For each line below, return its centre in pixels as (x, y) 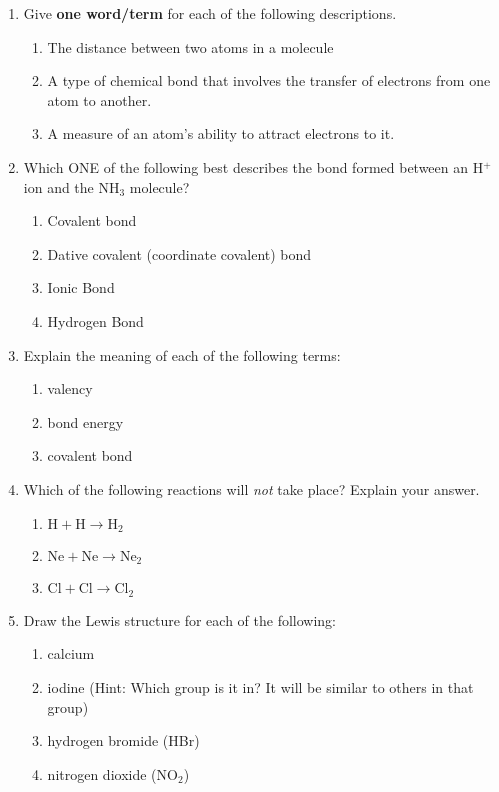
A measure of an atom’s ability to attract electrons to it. (221, 133)
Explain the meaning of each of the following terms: (182, 354)
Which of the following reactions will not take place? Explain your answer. (251, 488)
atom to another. (99, 99)
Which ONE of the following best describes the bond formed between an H (253, 166)
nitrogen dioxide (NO (112, 773)
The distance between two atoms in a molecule (190, 46)
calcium (71, 653)
